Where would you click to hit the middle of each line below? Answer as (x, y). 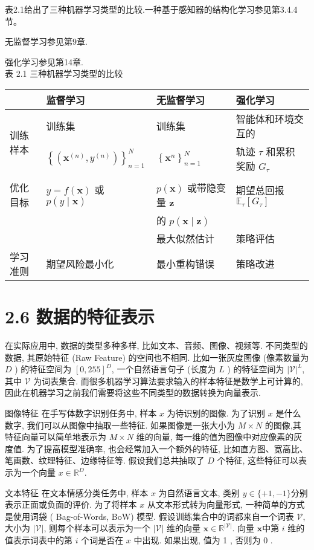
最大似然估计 (185, 238)
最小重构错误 (185, 264)
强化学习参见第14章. (44, 61)
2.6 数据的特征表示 (80, 316)
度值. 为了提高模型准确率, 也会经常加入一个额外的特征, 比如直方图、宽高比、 (156, 448)
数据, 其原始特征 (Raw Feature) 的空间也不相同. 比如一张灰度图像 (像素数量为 (157, 357)
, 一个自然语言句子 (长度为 (164, 369)
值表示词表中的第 (39, 540)
